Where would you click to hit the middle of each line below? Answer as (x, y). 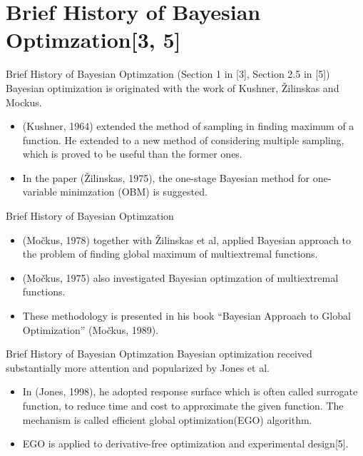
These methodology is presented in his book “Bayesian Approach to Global (186, 316)
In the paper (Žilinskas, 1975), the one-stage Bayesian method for (166, 177)
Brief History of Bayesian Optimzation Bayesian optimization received (159, 354)
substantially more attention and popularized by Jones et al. (138, 367)
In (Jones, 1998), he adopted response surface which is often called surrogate (190, 391)
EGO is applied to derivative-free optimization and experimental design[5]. (185, 444)
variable (40, 192)
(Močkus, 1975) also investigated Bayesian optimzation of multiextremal (180, 277)
